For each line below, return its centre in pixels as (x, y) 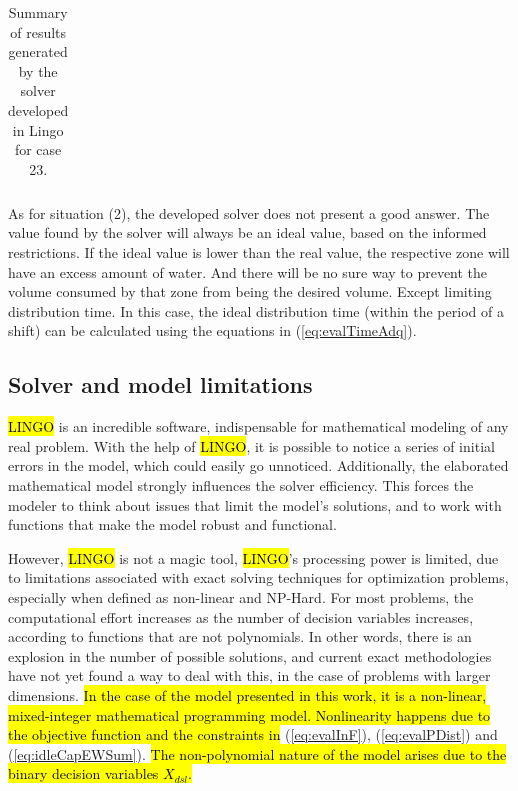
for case (38, 149)
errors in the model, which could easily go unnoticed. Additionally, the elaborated (258, 465)
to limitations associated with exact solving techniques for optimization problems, (258, 577)
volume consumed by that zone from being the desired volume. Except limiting (250, 291)
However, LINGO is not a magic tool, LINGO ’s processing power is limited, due (253, 557)
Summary (38, 12)
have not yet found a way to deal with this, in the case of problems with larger (249, 675)
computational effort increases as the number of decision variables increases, (241, 616)
